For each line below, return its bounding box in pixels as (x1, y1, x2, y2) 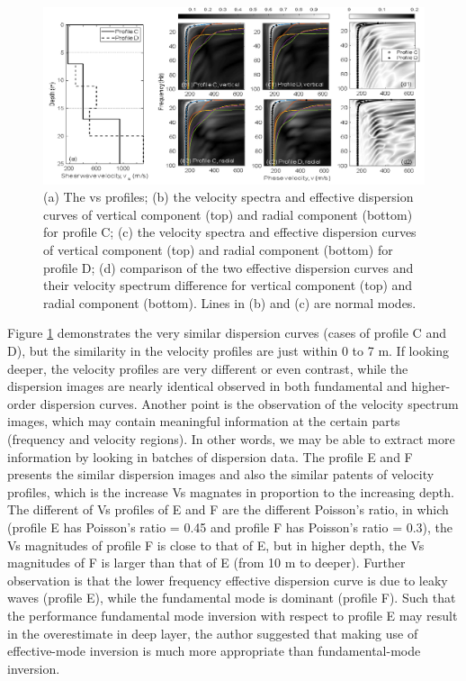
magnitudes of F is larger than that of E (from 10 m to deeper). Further (7, 553, 406, 572)
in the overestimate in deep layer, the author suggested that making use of (7, 623, 418, 642)
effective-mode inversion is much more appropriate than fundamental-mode (7, 641, 421, 660)
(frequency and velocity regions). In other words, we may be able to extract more (7, 429, 455, 448)
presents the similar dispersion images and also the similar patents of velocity (7, 465, 435, 484)
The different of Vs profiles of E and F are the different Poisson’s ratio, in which (7, 500, 449, 519)
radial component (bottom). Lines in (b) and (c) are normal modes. (43, 293, 417, 312)
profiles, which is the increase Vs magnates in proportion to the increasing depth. (7, 482, 454, 501)
